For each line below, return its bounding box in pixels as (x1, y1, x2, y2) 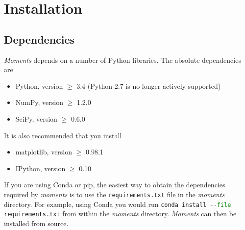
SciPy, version (15, 113, 57, 124)
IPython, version (15, 163, 66, 173)
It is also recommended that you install (4, 130, 122, 140)
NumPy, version (15, 97, 63, 107)
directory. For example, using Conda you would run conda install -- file (4, 199, 231, 209)
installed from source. (4, 218, 69, 228)
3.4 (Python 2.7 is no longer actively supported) (76, 80, 221, 91)
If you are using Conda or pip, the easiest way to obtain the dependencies (4, 179, 225, 190)
